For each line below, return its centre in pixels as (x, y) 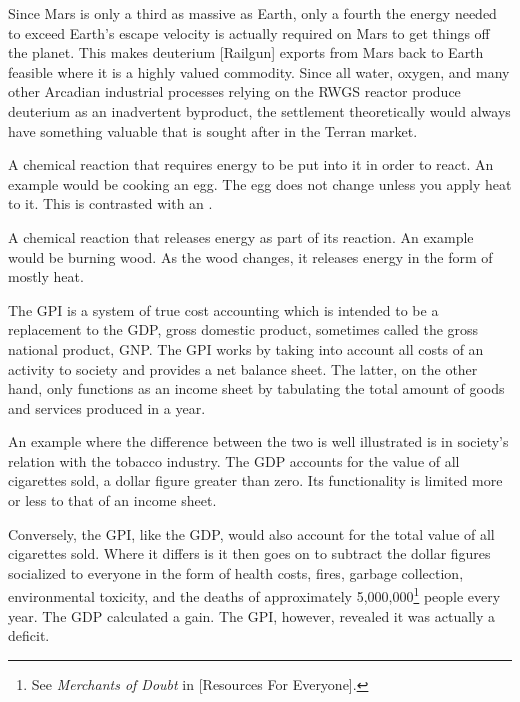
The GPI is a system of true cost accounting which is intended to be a (223, 309)
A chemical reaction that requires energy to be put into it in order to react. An (251, 164)
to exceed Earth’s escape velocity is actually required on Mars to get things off (249, 32)
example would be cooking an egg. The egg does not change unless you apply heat (260, 183)
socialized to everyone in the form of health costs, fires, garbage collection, (236, 572)
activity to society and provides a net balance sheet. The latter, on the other (243, 368)
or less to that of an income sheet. (112, 500)
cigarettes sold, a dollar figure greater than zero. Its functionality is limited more (255, 480)
